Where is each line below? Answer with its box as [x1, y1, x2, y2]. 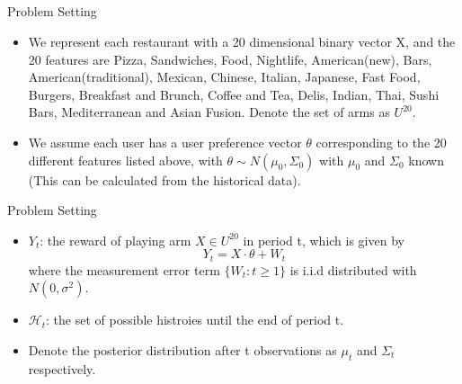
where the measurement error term [28, 260, 220, 279]
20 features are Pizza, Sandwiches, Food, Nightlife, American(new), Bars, [28, 49, 432, 68]
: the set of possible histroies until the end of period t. [46, 310, 344, 329]
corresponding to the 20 [315, 132, 447, 151]
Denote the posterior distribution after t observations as [28, 340, 337, 359]
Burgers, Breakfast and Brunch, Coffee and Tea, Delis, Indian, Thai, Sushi [28, 85, 440, 103]
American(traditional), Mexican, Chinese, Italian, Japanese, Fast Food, [28, 67, 421, 86]
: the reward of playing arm [40, 230, 191, 249]
